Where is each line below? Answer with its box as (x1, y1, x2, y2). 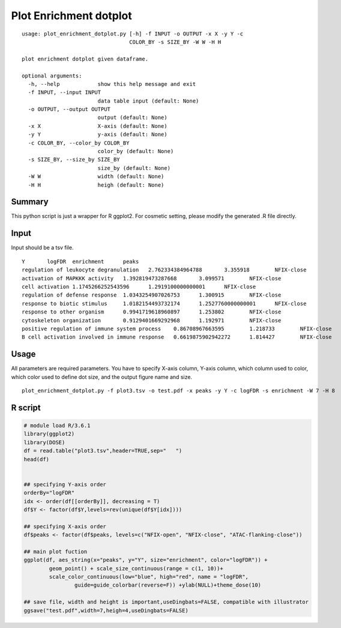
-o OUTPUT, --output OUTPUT (28, 106, 111, 113)
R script (11, 402, 41, 412)
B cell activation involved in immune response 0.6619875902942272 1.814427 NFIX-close (22, 334, 333, 340)
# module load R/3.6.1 (23, 422, 91, 429)
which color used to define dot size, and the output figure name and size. (11, 373, 192, 381)
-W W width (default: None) (28, 173, 164, 180)
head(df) (23, 456, 50, 462)
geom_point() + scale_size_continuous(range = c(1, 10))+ (49, 565, 223, 572)
